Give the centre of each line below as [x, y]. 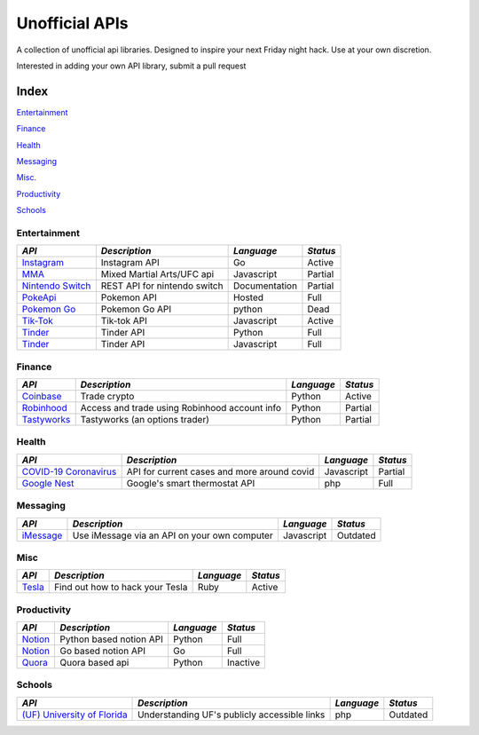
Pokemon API [129, 297]
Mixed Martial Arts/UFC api [157, 274]
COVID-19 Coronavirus [69, 471]
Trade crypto [107, 397]
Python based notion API [111, 639]
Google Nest [48, 483]
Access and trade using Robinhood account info [181, 408]
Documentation [265, 286]
